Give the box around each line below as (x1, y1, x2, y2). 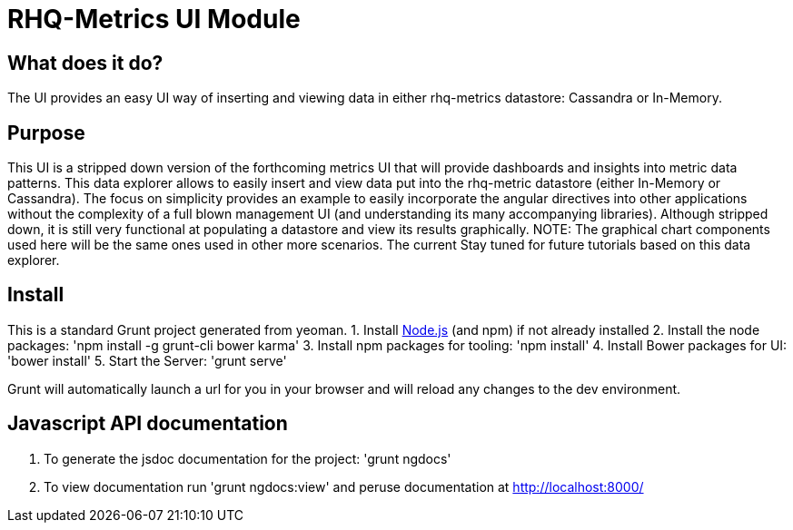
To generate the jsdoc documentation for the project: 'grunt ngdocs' (44, 450, 451, 466)
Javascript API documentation (7, 412, 288, 436)
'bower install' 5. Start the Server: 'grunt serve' (7, 352, 287, 368)
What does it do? (7, 51, 164, 74)
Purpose (7, 121, 85, 144)
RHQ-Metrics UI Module (7, 4, 301, 34)
